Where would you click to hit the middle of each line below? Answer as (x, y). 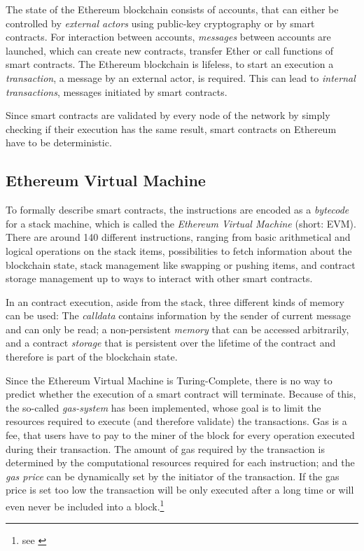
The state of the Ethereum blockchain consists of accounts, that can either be (172, 9)
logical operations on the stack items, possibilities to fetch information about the (179, 250)
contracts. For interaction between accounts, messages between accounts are (168, 37)
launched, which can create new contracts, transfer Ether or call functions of (170, 50)
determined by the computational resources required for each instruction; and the (180, 462)
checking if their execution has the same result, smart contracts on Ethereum (171, 128)
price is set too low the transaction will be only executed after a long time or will (180, 490)
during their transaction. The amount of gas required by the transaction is (165, 448)
